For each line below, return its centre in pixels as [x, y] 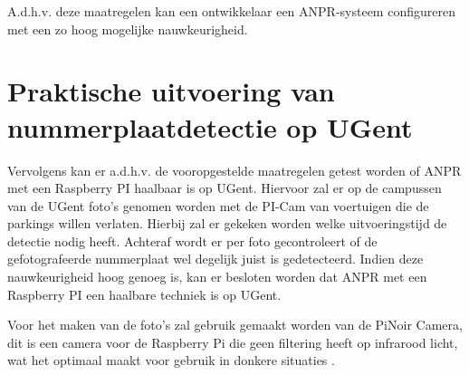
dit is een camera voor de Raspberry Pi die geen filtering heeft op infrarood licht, [233, 342]
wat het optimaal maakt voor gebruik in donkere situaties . [171, 360]
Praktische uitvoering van [171, 91]
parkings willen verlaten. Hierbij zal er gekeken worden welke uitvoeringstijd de [227, 223]
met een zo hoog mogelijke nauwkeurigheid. [128, 29]
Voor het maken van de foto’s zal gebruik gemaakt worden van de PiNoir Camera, [235, 325]
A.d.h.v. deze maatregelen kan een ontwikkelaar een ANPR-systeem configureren [231, 11]
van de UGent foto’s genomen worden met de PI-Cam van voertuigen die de [218, 205]
